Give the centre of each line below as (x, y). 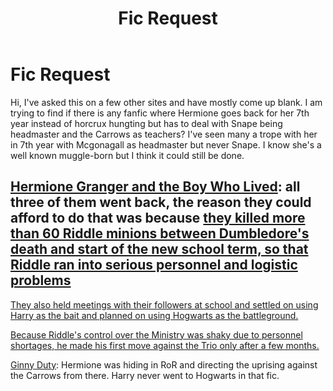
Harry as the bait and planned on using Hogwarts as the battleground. (154, 315)
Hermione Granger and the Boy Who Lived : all (155, 187)
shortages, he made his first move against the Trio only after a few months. (165, 345)
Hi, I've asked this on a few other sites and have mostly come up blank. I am (166, 102)
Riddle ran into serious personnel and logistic (154, 265)
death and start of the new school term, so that (159, 249)
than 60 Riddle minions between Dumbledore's (160, 233)
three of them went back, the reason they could (161, 202)
